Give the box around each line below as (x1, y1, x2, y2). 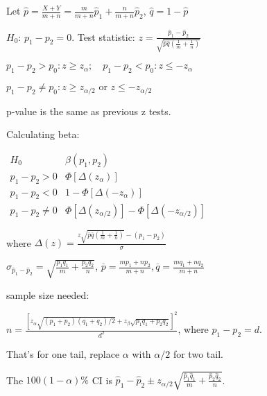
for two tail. (173, 346, 223, 361)
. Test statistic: (71, 29, 135, 44)
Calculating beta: (6, 127, 80, 141)
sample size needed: (6, 287, 89, 302)
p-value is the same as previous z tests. (6, 103, 171, 118)
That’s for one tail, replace (6, 346, 120, 361)
